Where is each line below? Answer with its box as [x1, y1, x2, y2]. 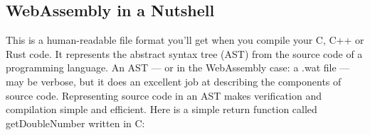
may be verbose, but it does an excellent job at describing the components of [6, 74, 342, 88]
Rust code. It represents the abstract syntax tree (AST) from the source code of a [6, 46, 363, 61]
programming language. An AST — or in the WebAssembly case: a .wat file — [6, 60, 350, 75]
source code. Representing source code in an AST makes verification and [6, 88, 322, 102]
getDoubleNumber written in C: [6, 115, 145, 130]
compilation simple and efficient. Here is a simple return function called [6, 102, 317, 117]
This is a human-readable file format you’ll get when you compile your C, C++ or [6, 33, 364, 47]
